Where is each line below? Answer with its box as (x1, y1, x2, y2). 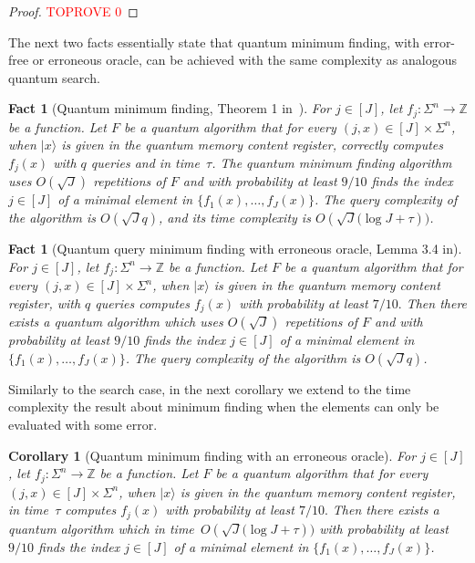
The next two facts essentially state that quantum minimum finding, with (8, 32, 420, 51)
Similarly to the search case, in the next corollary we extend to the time (8, 379, 411, 398)
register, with (8, 293, 81, 312)
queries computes (95, 293, 190, 312)
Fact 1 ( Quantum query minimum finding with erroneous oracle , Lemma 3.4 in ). (8, 239, 462, 258)
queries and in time (90, 153, 200, 172)
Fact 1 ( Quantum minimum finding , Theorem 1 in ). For (8, 99, 331, 118)
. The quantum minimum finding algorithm (212, 153, 452, 172)
